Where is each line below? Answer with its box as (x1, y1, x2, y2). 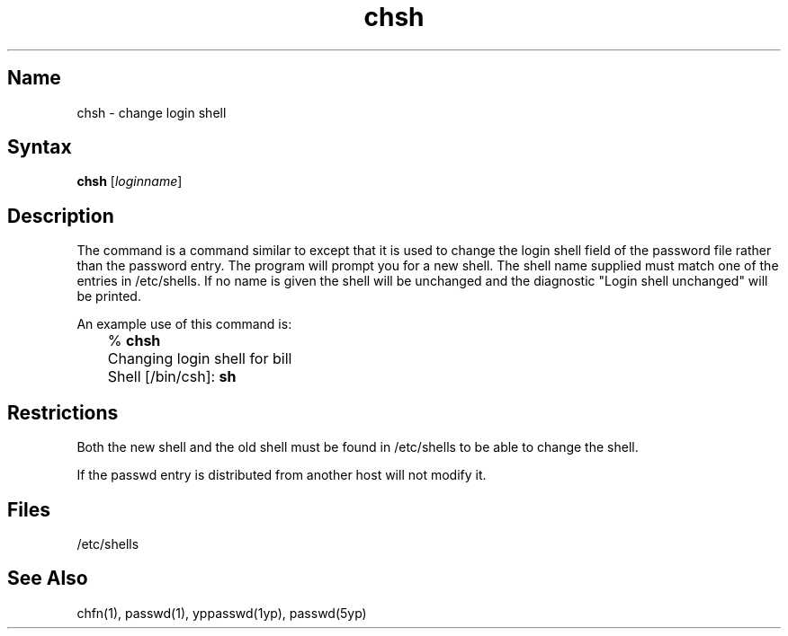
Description (7, 204, 114, 227)
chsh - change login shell (76, 104, 227, 120)
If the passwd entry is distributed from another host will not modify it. (76, 467, 487, 483)
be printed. (76, 288, 141, 305)
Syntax (7, 136, 72, 159)
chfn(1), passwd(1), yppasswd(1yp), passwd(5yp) (76, 605, 367, 621)
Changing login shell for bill (107, 349, 292, 368)
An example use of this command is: (76, 316, 292, 332)
